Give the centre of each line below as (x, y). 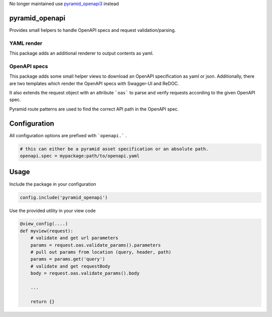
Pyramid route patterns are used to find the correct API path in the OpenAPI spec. (94, 109)
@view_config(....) (44, 224)
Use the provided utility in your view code (52, 210)
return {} (43, 301)
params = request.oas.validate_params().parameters (96, 245)
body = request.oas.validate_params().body (85, 273)
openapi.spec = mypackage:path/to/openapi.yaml (80, 156)
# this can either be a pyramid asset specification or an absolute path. (114, 149)
